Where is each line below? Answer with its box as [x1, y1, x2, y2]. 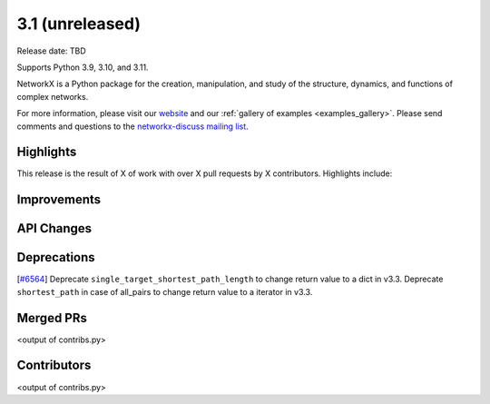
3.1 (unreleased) [16, 14, 141, 34]
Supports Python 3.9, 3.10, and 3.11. [16, 62, 149, 73]
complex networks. [16, 91, 89, 102]
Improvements [16, 192, 102, 208]
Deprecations [16, 250, 95, 265]
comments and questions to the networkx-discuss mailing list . [16, 121, 249, 132]
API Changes [16, 221, 93, 236]
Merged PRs [16, 310, 88, 326]
